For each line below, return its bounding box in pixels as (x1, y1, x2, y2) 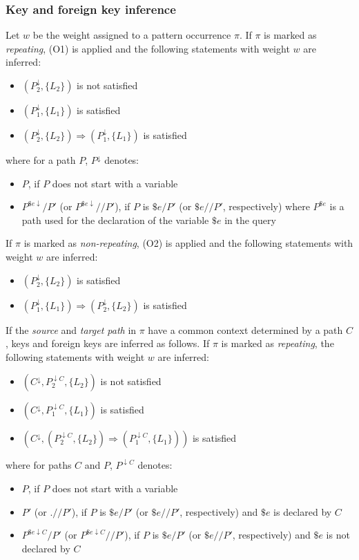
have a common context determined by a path (148, 322, 343, 337)
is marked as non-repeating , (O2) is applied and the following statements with (23, 236, 353, 250)
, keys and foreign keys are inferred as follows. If (6, 336, 210, 351)
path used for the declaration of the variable (21, 212, 209, 227)
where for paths (6, 458, 72, 472)
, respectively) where (222, 199, 310, 214)
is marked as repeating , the (221, 336, 334, 351)
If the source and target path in (6, 322, 137, 337)
